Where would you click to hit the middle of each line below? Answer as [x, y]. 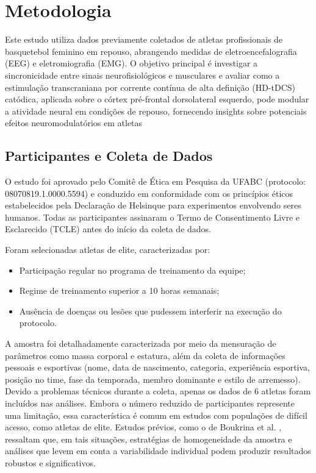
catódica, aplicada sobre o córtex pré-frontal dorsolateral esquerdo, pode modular [157, 99]
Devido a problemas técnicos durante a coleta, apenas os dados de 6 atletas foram [158, 391]
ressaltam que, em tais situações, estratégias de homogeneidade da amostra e [149, 439]
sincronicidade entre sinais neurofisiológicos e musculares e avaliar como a [142, 75]
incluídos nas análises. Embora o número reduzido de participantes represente [150, 403]
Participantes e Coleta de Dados [109, 156]
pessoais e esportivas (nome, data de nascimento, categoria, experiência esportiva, [157, 367]
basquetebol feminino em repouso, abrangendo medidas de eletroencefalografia [151, 51]
